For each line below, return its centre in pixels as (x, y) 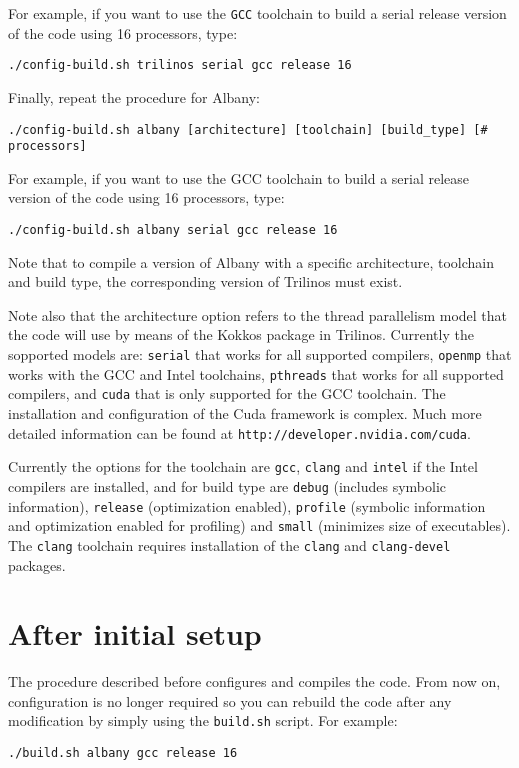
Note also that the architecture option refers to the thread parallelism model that (258, 314)
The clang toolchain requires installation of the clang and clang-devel (229, 544)
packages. (37, 564)
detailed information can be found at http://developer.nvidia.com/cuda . (239, 432)
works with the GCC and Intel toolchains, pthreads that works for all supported (256, 373)
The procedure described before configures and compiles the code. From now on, (254, 681)
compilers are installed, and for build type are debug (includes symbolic (227, 485)
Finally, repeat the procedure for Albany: (134, 96)
